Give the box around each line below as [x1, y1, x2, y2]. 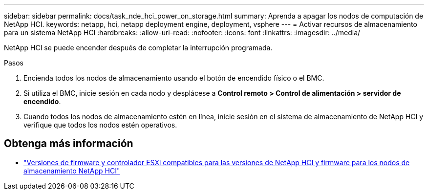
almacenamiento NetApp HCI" [23, 166, 120, 175]
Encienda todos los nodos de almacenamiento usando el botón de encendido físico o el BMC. [23, 74, 324, 82]
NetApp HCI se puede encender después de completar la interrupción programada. [4, 43, 273, 52]
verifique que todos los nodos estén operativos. [23, 121, 177, 129]
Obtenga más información [4, 137, 133, 150]
